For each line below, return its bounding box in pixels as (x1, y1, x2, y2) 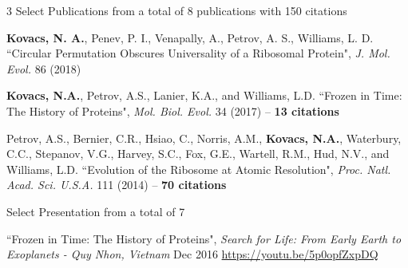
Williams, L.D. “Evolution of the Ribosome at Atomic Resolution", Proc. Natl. (6, 160, 391, 177)
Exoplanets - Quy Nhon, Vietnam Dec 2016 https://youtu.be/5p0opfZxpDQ (6, 246, 378, 262)
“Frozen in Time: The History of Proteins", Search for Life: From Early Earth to (6, 230, 402, 246)
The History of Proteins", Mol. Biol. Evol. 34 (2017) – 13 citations (6, 102, 339, 119)
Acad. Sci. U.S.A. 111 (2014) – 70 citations (6, 176, 227, 193)
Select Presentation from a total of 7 (6, 203, 185, 219)
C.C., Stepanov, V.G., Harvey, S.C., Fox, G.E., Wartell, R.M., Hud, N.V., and (6, 145, 390, 162)
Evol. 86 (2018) (6, 60, 81, 77)
